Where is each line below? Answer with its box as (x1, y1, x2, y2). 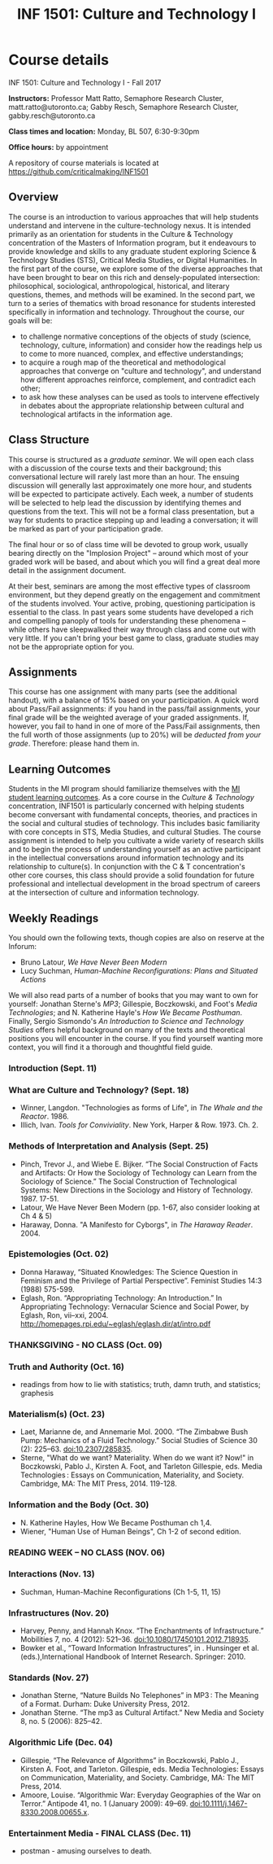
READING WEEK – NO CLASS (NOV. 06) (8, 1547, 165, 1558)
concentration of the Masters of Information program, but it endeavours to (8, 238, 257, 247)
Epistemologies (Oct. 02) (8, 1249, 110, 1260)
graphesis (19, 1389, 54, 1398)
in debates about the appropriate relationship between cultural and (19, 400, 245, 410)
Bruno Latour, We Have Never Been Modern (19, 957, 167, 967)
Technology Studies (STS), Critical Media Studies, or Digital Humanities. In (8, 255, 258, 265)
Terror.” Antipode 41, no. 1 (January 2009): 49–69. (19, 1798, 188, 1808)
